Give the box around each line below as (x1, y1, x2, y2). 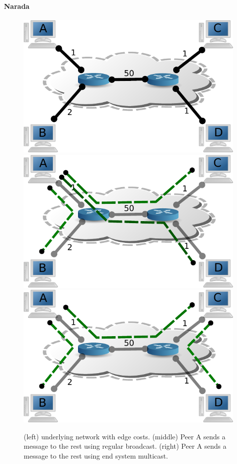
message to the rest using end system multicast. (24, 450, 168, 461)
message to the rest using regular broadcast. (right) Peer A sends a (24, 441, 227, 451)
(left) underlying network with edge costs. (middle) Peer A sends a (24, 431, 226, 441)
